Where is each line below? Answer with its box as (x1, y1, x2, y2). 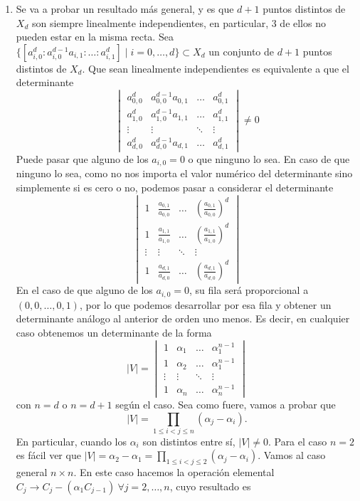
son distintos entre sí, (142, 433, 235, 448)
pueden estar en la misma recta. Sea (16, 29, 174, 44)
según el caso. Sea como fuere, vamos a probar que (115, 396, 336, 411)
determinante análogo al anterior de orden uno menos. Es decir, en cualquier (16, 311, 350, 326)
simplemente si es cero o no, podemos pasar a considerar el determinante (16, 180, 334, 195)
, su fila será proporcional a (189, 283, 309, 297)
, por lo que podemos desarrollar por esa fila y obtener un (79, 297, 332, 312)
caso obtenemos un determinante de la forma (16, 325, 212, 340)
